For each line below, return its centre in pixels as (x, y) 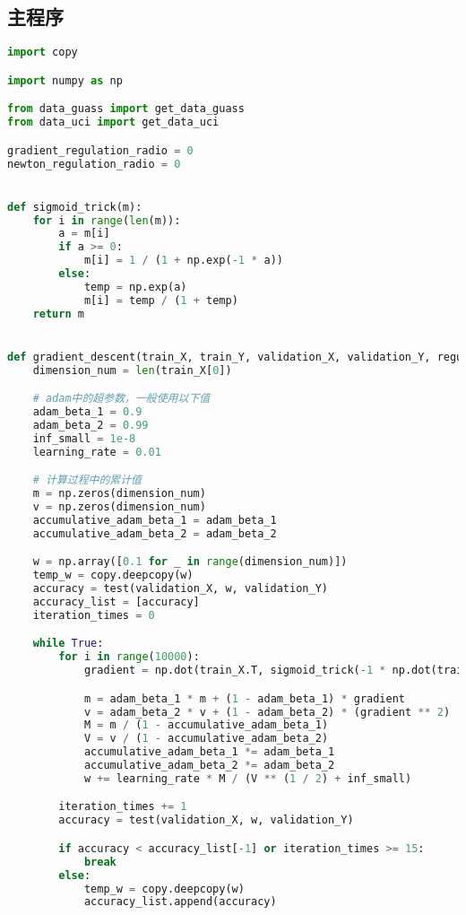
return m (58, 314)
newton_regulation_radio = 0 (94, 164)
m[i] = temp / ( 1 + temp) (161, 300)
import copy (43, 52)
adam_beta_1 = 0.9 (87, 412)
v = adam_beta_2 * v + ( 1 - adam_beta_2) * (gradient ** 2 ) (267, 712)
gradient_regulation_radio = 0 (100, 150)
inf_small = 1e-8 (84, 438)
